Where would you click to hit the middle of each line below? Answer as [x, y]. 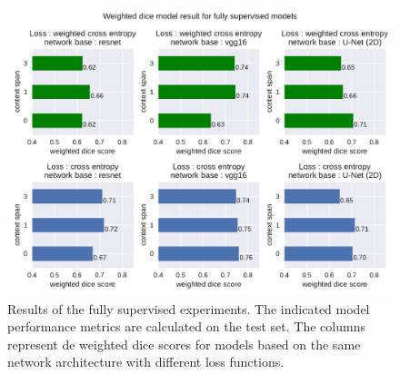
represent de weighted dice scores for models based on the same [184, 344]
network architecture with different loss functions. [146, 362]
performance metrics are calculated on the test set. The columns [186, 326]
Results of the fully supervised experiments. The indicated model [189, 308]
